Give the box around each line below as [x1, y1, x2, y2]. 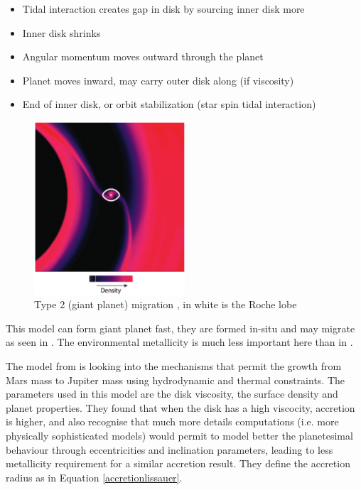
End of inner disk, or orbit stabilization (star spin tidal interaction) [22, 97, 316, 111]
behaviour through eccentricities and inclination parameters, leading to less [6, 442, 333, 457]
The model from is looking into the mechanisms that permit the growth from [6, 359, 342, 373]
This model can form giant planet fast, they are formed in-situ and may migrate [6, 320, 355, 335]
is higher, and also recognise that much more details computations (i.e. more [6, 414, 339, 429]
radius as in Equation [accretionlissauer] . [6, 469, 183, 484]
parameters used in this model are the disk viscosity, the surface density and [6, 386, 338, 401]
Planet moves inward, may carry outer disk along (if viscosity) [22, 72, 294, 87]
